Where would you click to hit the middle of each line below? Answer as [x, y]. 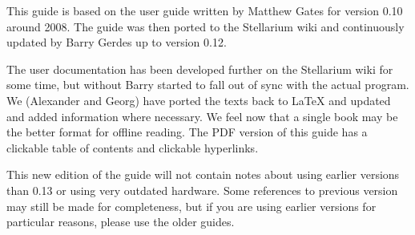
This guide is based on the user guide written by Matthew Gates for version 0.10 [205, 10]
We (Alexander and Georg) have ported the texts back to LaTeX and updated [199, 100]
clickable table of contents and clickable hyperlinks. [133, 147]
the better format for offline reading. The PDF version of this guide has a [187, 132]
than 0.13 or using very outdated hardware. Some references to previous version [202, 190]
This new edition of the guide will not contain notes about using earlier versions [203, 174]
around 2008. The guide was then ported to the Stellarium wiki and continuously [205, 26]
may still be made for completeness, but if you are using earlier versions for [191, 206]
